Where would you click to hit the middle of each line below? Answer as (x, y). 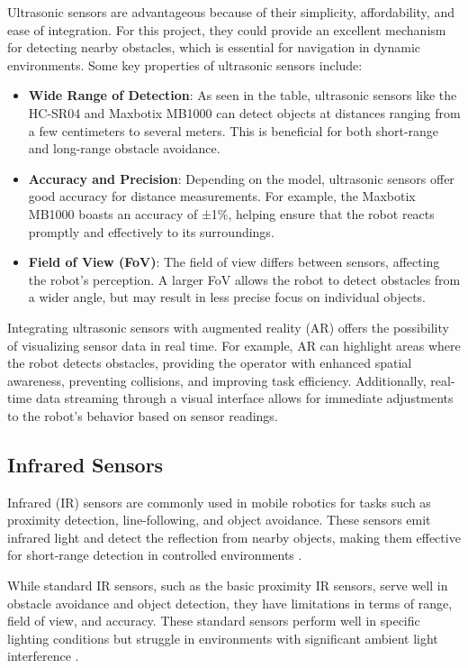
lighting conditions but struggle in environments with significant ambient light (223, 638)
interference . (43, 656)
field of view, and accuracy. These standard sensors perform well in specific (214, 621)
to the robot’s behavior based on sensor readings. (143, 415)
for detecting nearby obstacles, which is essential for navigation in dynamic (214, 47)
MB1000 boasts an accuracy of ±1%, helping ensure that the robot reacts (231, 213)
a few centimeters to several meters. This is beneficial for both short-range (234, 130)
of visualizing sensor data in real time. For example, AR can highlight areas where (234, 345)
